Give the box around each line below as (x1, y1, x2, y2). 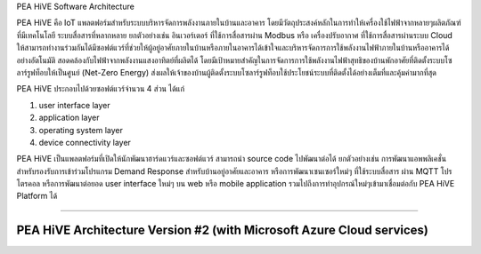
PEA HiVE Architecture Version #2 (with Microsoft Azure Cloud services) (16, 223, 429, 238)
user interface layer (38, 99, 110, 110)
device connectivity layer (38, 137, 131, 147)
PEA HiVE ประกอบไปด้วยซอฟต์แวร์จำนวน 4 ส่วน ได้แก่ (16, 83, 185, 94)
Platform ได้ (16, 191, 58, 202)
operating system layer (38, 124, 124, 135)
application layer (38, 112, 100, 123)
